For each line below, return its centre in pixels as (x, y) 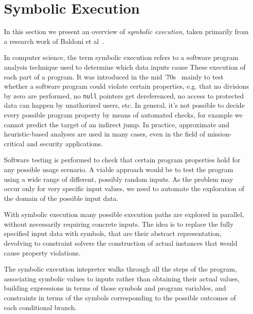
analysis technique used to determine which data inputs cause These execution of (125, 67)
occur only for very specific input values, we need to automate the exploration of (124, 188)
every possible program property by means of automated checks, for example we (123, 114)
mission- (220, 134)
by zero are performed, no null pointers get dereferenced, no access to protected (124, 95)
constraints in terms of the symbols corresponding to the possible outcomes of (120, 298)
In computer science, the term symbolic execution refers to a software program (121, 57)
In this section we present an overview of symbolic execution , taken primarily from (126, 31)
